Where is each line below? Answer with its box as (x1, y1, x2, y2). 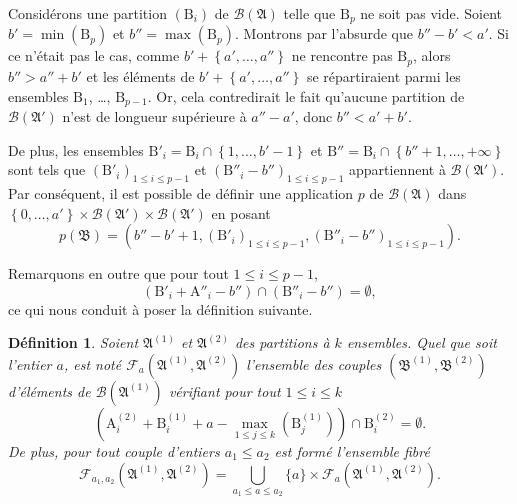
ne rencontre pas (291, 45, 393, 66)
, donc (294, 105, 333, 126)
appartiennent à (349, 159, 446, 180)
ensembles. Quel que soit (346, 332, 497, 353)
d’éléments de (8, 380, 91, 401)
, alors (412, 45, 451, 66)
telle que (283, 3, 336, 23)
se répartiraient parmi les (306, 65, 461, 86)
